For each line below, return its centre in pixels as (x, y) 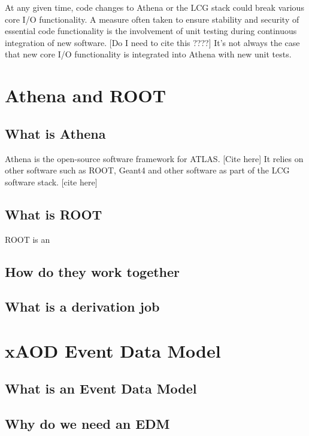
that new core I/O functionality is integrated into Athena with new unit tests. (148, 54)
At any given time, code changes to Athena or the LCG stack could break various (154, 7)
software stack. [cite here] (51, 182)
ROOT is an (28, 239)
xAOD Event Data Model (113, 350)
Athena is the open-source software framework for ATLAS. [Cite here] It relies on (154, 158)
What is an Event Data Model (101, 388)
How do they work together (93, 271)
